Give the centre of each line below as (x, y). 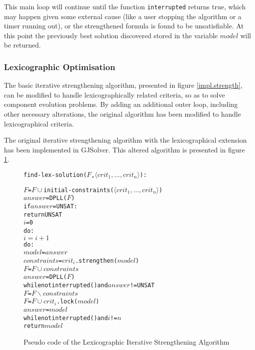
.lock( (67, 302)
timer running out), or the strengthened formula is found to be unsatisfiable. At (124, 26)
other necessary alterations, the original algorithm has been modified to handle (123, 114)
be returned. (23, 45)
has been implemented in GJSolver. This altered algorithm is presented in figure (125, 149)
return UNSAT (43, 214)
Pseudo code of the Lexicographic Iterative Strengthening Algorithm (127, 341)
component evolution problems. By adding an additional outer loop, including (121, 104)
